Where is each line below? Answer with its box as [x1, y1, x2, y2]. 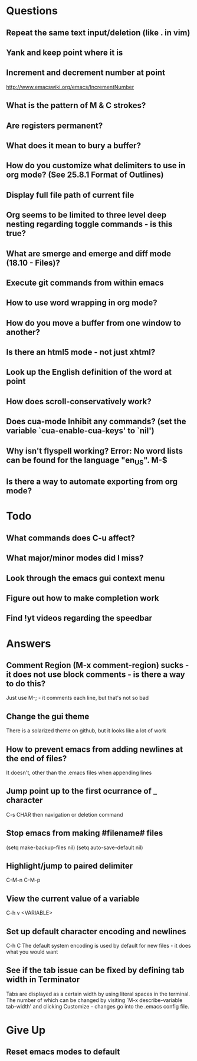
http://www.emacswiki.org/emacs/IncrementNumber [6, 83, 134, 90]
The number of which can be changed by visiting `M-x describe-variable [6, 996, 183, 1004]
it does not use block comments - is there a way [6, 669, 185, 679]
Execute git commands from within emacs [6, 277, 164, 287]
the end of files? [6, 754, 67, 764]
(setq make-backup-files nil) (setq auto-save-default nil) [6, 844, 143, 851]
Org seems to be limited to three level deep [6, 210, 167, 220]
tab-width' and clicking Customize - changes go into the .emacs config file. [6, 1003, 190, 1010]
